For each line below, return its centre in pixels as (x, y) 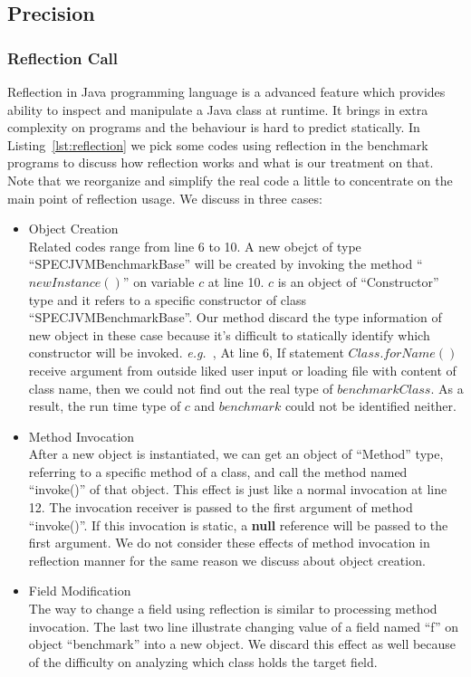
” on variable (159, 281)
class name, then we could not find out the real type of (181, 388)
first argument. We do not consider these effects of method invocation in (229, 543)
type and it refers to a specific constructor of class (167, 299)
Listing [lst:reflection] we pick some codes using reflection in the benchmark (218, 144)
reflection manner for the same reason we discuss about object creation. (227, 560)
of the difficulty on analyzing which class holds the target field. (203, 661)
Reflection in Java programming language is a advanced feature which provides (226, 91)
